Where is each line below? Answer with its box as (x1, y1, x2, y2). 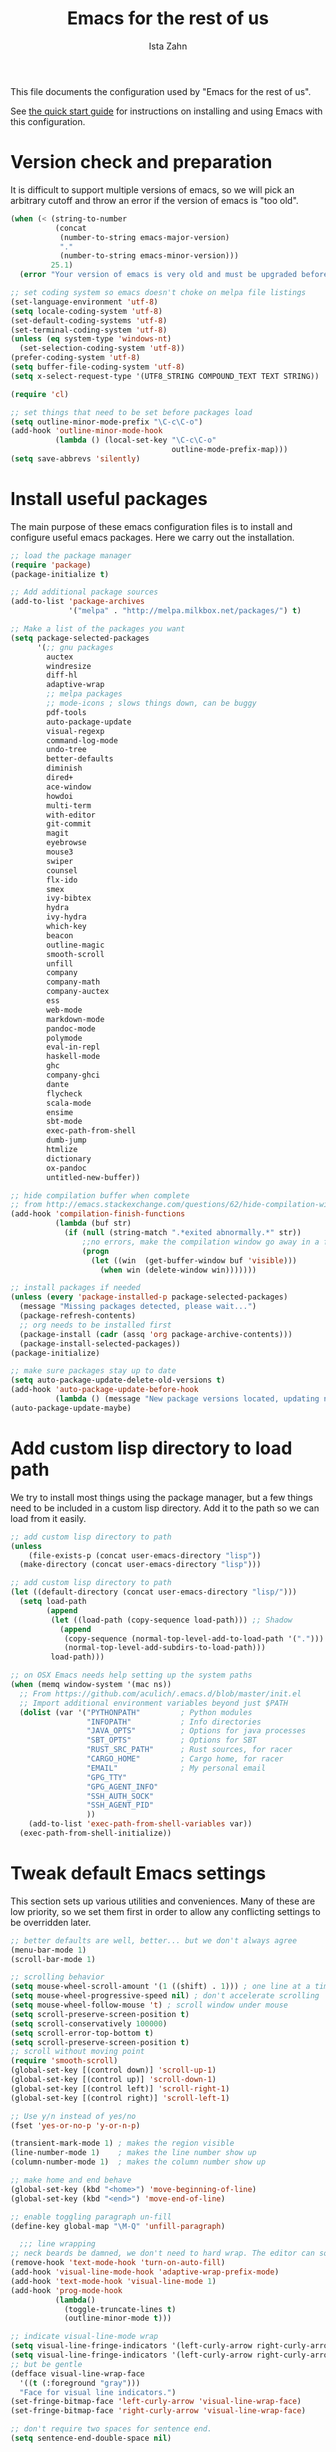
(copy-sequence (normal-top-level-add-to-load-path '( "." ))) (63, 1633, 325, 1644)
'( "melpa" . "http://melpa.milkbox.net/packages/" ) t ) (68, 606, 302, 616)
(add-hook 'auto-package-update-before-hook (10, 1385, 199, 1395)
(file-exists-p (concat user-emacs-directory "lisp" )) (28, 1550, 262, 1561)
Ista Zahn (148, 40, 188, 52)
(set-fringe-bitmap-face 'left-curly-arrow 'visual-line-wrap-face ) (10, 2397, 302, 2407)
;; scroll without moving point (10, 2047, 145, 2057)
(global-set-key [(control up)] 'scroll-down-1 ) (10, 2075, 217, 2085)
